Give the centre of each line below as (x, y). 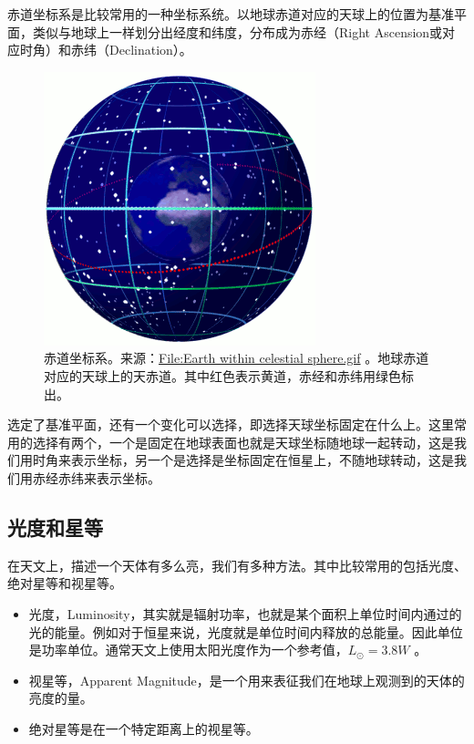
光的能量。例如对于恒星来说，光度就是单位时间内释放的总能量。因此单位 (246, 631)
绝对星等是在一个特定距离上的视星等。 (144, 728)
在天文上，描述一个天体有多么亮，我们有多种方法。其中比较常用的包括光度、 (237, 565)
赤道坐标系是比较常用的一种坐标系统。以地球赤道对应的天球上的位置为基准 (231, 14)
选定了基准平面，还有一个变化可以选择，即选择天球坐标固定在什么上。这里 (231, 424)
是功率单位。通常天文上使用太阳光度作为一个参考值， (188, 650)
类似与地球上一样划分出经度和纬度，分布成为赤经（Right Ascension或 (237, 31)
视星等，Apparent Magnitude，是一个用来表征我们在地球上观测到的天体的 (247, 680)
